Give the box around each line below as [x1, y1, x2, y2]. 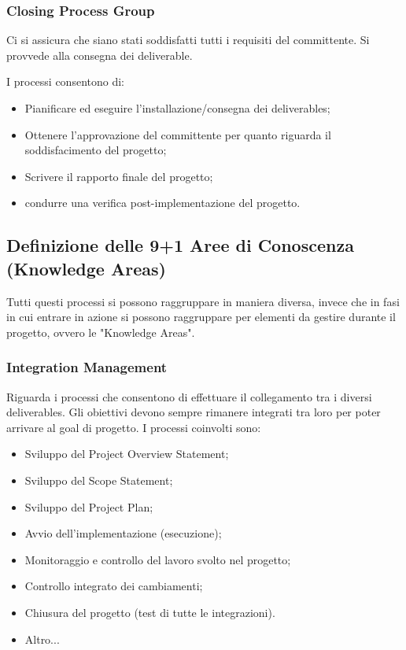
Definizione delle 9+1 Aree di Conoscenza [6, 233, 354, 257]
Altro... [24, 630, 60, 647]
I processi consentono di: [6, 73, 124, 90]
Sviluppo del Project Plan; [24, 498, 153, 515]
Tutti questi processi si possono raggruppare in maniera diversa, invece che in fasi [6, 293, 400, 309]
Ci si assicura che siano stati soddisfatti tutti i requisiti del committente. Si [6, 31, 370, 48]
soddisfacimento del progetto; [24, 142, 167, 158]
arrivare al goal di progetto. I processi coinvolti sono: [6, 419, 261, 435]
